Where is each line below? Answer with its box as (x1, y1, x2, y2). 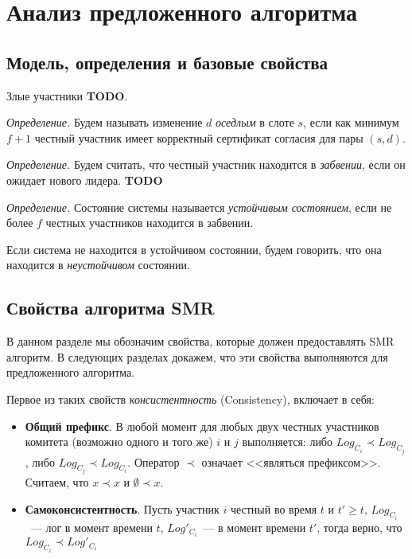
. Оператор (127, 453, 180, 470)
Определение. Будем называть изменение (6, 114, 203, 131)
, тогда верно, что (317, 519, 402, 535)
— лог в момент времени (30, 519, 153, 535)
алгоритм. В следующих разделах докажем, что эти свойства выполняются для (6, 348, 388, 365)
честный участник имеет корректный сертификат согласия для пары (34, 129, 363, 146)
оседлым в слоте (216, 114, 294, 131)
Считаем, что (25, 473, 89, 490)
